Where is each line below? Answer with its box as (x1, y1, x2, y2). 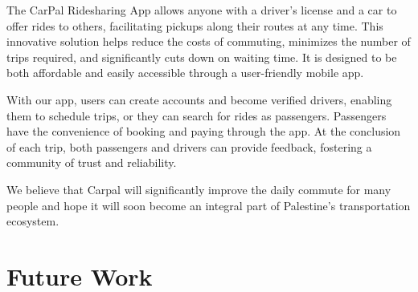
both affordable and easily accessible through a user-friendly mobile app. (6, 64, 364, 81)
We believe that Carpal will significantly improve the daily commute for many (6, 180, 391, 197)
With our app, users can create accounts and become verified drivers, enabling (6, 91, 392, 107)
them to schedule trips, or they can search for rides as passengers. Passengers (6, 107, 387, 124)
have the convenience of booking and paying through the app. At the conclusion (6, 123, 401, 140)
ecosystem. (6, 213, 59, 229)
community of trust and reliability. (6, 154, 177, 171)
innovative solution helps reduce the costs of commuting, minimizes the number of (6, 33, 411, 50)
